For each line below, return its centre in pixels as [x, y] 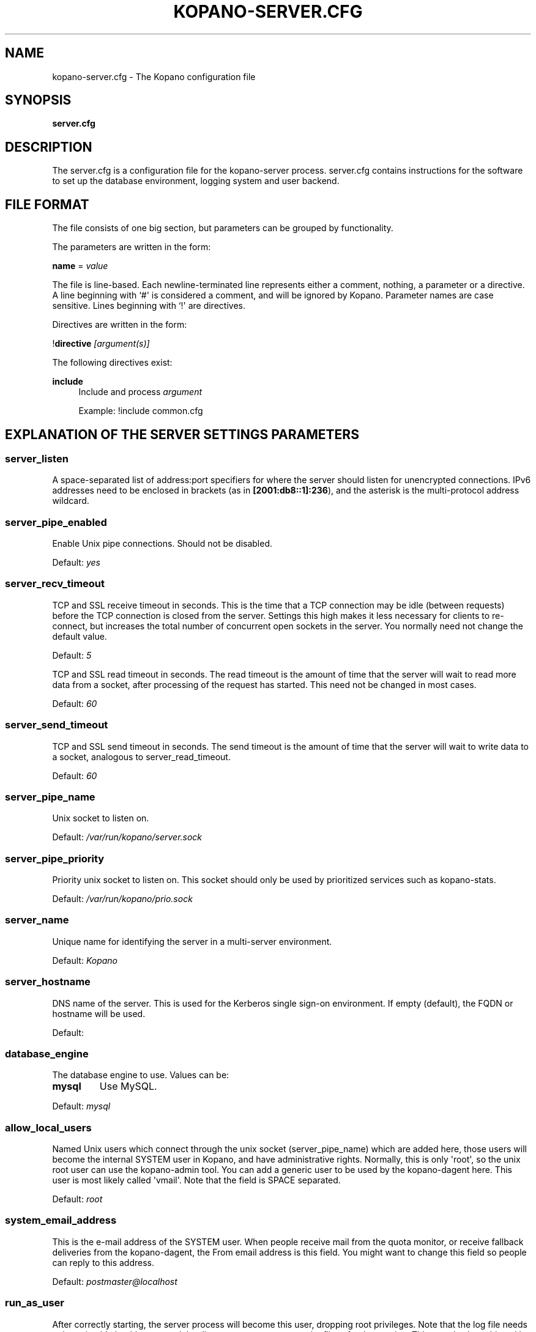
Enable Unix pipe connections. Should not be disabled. [162, 544]
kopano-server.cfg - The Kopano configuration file [154, 76]
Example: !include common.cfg [141, 411]
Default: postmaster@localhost [115, 1281]
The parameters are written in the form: [132, 247]
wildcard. [71, 501]
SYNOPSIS [38, 100]
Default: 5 [72, 655]
